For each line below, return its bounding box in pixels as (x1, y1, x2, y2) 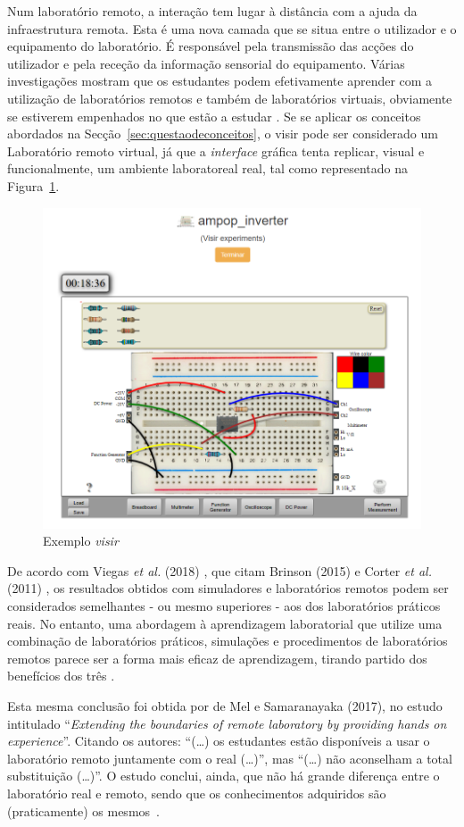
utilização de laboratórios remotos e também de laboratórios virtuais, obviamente (7, 88, 452, 107)
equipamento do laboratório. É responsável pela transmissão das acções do (7, 37, 414, 55)
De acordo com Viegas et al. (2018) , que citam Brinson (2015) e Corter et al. (7, 561, 432, 580)
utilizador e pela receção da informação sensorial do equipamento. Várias (7, 54, 405, 72)
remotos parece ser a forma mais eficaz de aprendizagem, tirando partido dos (7, 648, 427, 667)
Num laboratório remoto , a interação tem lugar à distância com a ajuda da (7, 2, 418, 20)
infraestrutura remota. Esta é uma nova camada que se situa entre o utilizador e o (7, 19, 457, 38)
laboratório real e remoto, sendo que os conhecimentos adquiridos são (7, 783, 386, 802)
